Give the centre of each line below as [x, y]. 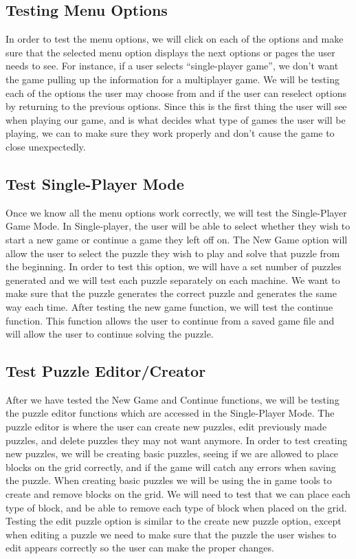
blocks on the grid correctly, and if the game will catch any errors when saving [171, 467]
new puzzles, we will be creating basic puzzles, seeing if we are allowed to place [172, 453]
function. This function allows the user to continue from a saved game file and [170, 320]
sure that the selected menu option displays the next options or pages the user [170, 52]
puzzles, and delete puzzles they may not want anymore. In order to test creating [177, 440]
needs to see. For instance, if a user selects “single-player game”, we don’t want [172, 66]
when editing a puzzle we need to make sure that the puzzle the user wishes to [171, 534]
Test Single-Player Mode [95, 183]
